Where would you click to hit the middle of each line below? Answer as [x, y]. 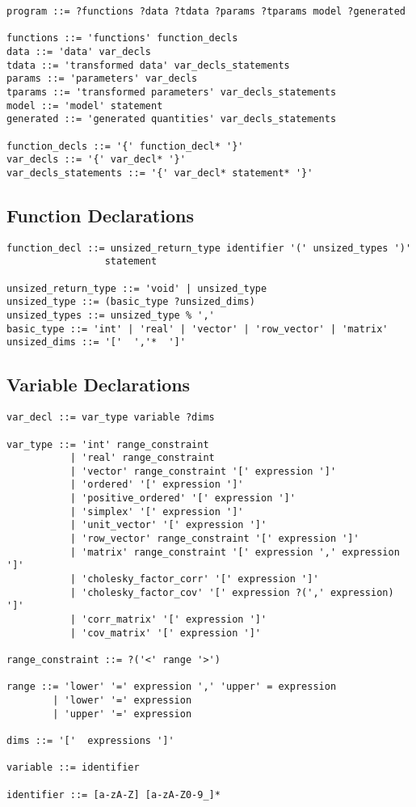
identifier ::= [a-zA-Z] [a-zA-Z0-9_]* [113, 794]
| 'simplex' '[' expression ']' [157, 511]
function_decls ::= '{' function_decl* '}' [125, 146]
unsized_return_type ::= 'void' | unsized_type [137, 288]
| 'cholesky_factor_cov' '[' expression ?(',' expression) [232, 592]
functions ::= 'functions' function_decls [122, 38]
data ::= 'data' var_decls [79, 51]
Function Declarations [100, 215]
